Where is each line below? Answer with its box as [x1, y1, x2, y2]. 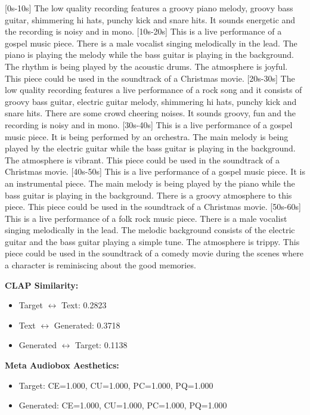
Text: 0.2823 [61, 299, 107, 311]
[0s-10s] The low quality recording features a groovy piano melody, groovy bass [5, 2, 293, 14]
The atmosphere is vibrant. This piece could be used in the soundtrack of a [5, 153, 280, 166]
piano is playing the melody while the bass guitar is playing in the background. [5, 48, 294, 61]
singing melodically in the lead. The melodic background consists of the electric [5, 224, 295, 236]
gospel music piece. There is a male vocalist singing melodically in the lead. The [5, 36, 297, 49]
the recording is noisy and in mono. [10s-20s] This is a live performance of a [5, 25, 282, 38]
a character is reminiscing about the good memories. [5, 259, 196, 271]
